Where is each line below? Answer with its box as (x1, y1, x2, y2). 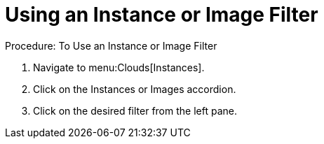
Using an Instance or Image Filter (5, 3, 318, 27)
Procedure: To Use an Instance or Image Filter (5, 39, 217, 52)
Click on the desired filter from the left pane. (33, 104, 237, 117)
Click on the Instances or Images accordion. (33, 82, 236, 95)
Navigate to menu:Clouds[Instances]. (33, 61, 205, 73)
